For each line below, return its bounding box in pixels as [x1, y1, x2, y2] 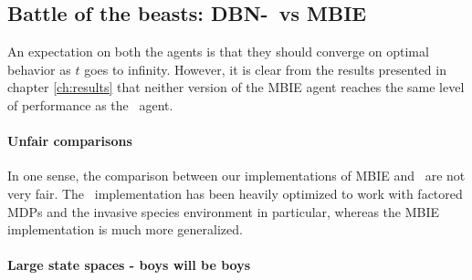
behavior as [7, 59, 71, 78]
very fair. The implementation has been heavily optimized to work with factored [7, 183, 463, 202]
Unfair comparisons [7, 131, 132, 150]
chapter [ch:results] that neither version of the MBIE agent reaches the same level [7, 78, 465, 97]
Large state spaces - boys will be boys [7, 255, 251, 275]
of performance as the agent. [7, 95, 173, 114]
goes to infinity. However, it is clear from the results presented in [84, 59, 446, 78]
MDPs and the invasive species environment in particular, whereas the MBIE [7, 202, 440, 221]
